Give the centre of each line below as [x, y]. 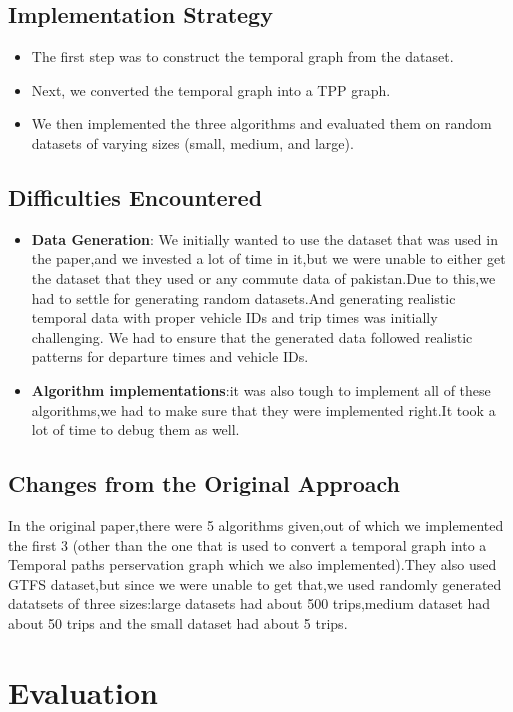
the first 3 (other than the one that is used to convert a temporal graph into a [247, 544]
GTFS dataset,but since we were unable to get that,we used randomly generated [255, 583]
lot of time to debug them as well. [135, 429]
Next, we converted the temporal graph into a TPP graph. [211, 89]
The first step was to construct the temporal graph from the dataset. [242, 56]
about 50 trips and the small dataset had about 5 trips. [178, 622]
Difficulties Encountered [135, 196]
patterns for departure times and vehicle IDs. [170, 356]
